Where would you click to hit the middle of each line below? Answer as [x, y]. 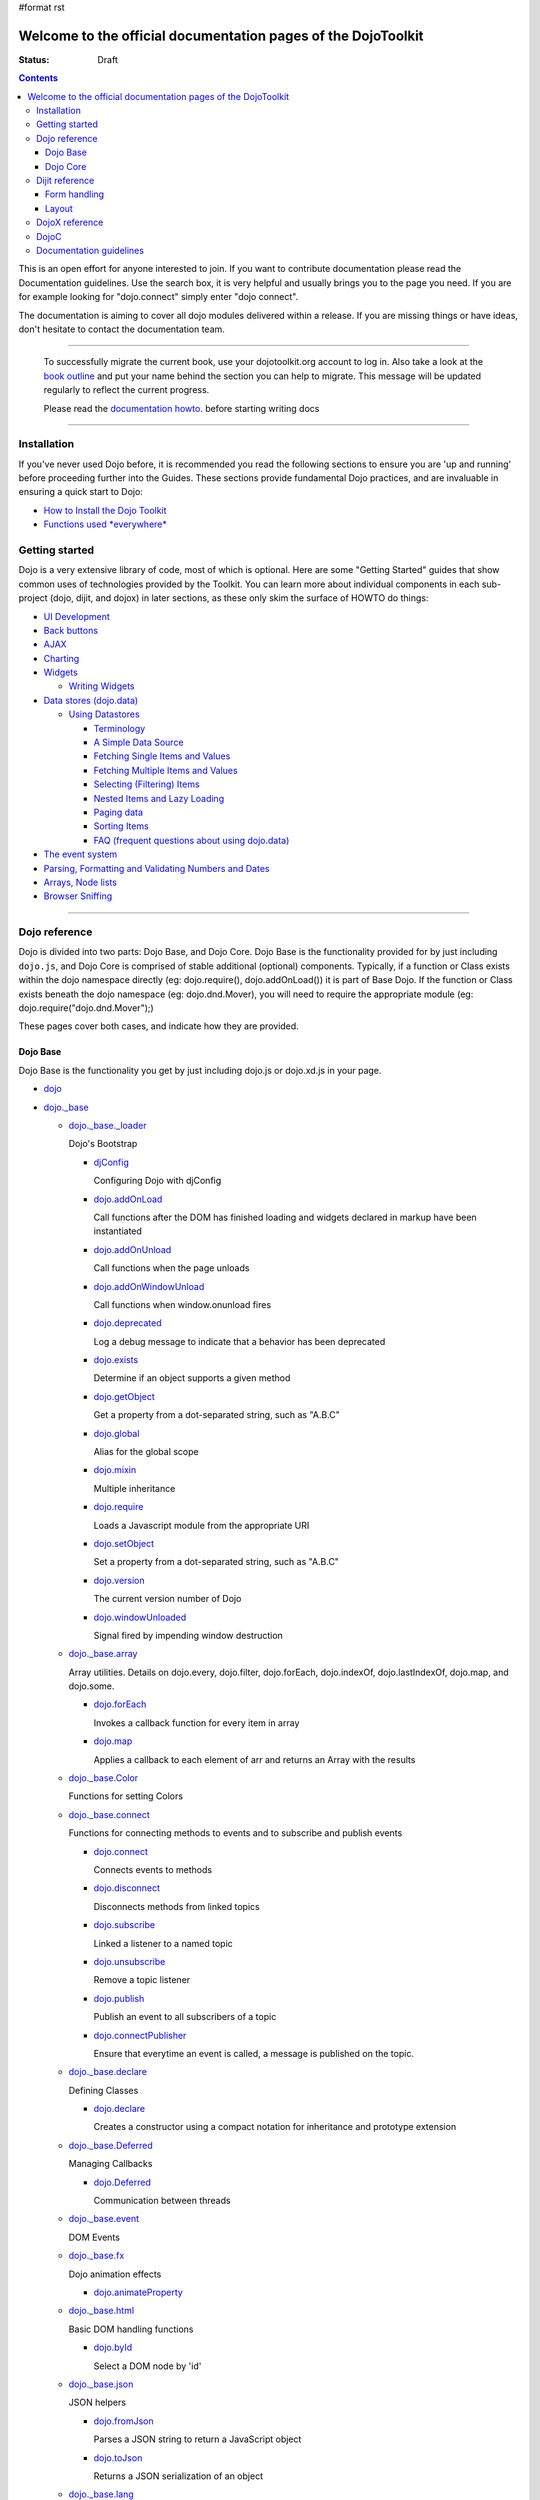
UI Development [76, 616]
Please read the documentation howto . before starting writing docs [181, 408]
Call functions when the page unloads [171, 1268]
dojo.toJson [118, 2457]
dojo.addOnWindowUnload [149, 1286]
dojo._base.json [101, 2384]
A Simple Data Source [138, 742]
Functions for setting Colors [126, 1796]
